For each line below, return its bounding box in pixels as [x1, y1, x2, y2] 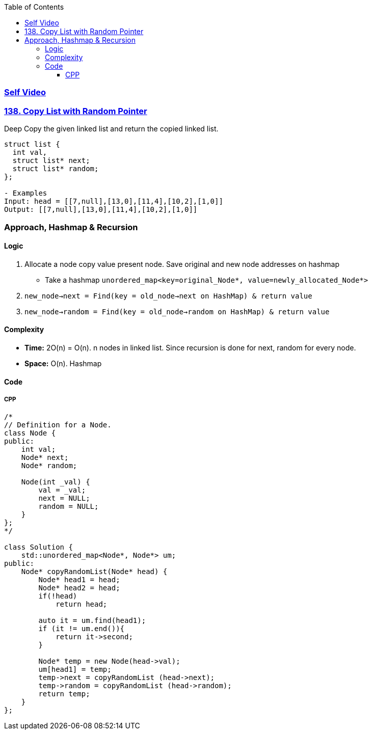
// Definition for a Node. [4, 421, 112, 429]
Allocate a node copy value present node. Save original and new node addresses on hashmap [24, 259, 340, 268]
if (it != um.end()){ [38, 624, 125, 633]
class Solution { [4, 543, 73, 552]
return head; [56, 600, 108, 609]
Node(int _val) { [21, 478, 90, 486]
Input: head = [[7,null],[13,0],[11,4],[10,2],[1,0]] [4, 197, 223, 206]
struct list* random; [12, 165, 99, 173]
